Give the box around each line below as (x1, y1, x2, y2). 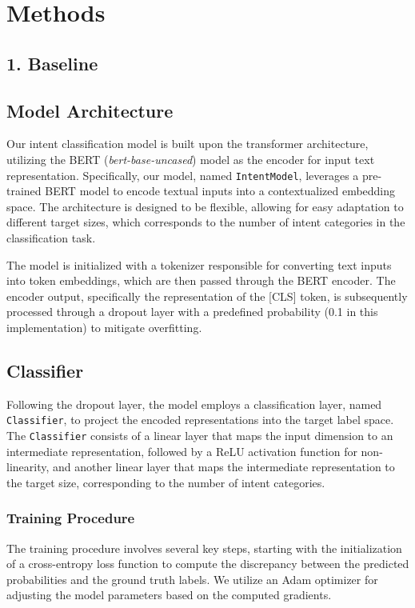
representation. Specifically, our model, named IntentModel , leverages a (6, 166, 359, 183)
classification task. (6, 229, 96, 246)
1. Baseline (6, 50, 98, 75)
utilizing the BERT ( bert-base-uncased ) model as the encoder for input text (6, 150, 375, 167)
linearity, (6, 458, 50, 475)
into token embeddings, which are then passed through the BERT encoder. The (6, 272, 396, 289)
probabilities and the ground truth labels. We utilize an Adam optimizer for (6, 570, 378, 587)
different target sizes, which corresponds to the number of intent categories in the (6, 214, 405, 230)
